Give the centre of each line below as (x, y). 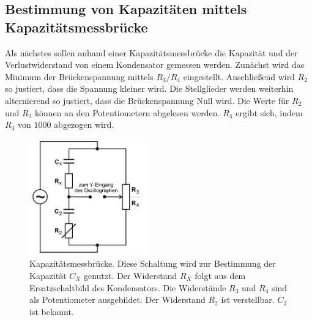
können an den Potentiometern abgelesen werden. (128, 112)
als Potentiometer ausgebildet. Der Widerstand (117, 300)
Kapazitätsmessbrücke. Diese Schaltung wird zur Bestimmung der (153, 263)
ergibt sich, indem (269, 112)
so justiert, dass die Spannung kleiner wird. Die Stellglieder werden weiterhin (149, 88)
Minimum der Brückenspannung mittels (79, 76)
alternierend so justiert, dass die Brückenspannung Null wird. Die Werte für (147, 100)
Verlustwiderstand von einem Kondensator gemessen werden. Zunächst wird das (155, 65)
